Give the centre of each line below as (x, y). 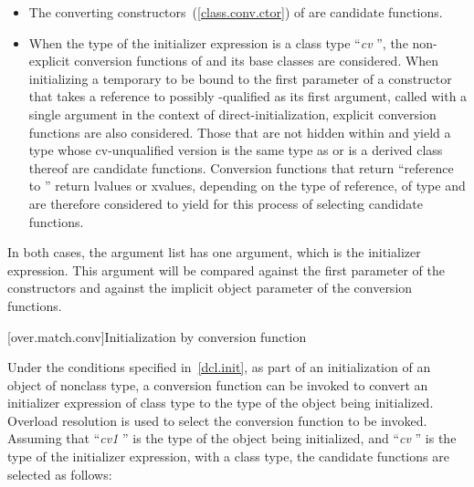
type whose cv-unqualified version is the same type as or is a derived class (236, 150)
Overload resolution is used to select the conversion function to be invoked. (217, 420)
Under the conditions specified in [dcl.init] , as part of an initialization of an (219, 367)
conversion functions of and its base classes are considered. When (257, 61)
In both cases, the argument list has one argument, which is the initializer (214, 252)
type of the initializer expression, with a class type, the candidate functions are (228, 456)
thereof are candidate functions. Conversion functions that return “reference (241, 167)
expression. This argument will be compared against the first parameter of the (226, 269)
